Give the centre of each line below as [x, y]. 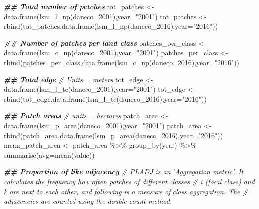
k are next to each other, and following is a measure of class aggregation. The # [126, 191]
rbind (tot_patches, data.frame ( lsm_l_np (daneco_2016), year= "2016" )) [111, 26]
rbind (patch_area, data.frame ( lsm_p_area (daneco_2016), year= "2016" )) [114, 135]
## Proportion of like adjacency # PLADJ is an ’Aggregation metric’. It [124, 171]
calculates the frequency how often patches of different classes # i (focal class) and [129, 181]
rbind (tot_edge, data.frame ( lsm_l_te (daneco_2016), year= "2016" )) [105, 99]
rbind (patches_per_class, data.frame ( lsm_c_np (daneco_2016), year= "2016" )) [122, 62]
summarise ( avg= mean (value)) [49, 154]
